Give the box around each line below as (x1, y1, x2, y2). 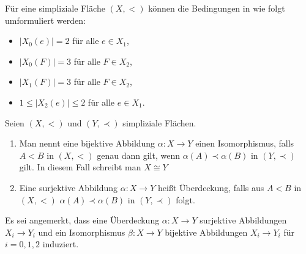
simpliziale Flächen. (122, 116, 196, 129)
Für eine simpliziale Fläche (5, 2, 105, 14)
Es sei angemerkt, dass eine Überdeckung (5, 214, 160, 227)
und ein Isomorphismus (38, 225, 125, 238)
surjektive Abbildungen (200, 214, 287, 227)
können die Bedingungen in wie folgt (148, 2, 285, 14)
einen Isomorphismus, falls (195, 137, 294, 150)
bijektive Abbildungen (165, 225, 248, 238)
